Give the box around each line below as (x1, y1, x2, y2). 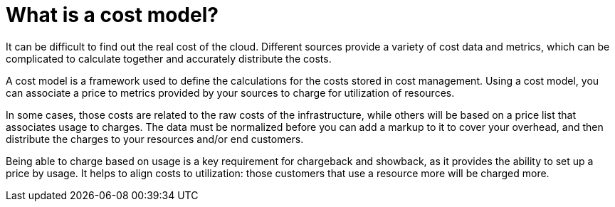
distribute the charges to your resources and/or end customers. (6, 132, 304, 145)
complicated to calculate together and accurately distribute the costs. (6, 52, 332, 65)
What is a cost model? (6, 3, 219, 27)
